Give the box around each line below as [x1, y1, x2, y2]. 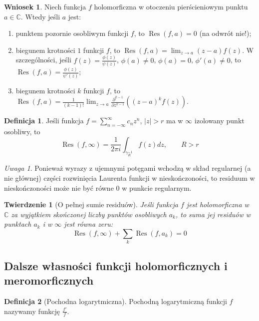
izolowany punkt [194, 115, 245, 126]
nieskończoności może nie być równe [4, 182, 114, 193]
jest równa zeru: [64, 219, 113, 229]
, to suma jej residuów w [175, 209, 251, 219]
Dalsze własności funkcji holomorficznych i [4, 258, 228, 273]
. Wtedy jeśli [20, 11, 60, 21]
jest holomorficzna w [186, 199, 249, 210]
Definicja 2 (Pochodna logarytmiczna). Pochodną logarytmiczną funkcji [4, 296, 227, 306]
